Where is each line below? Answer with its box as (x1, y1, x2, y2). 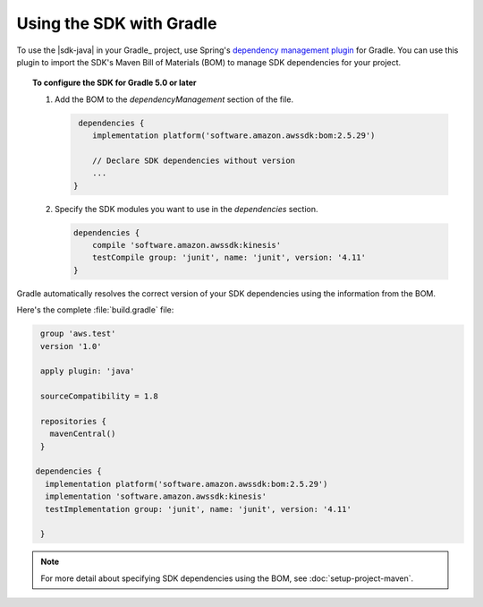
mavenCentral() (49, 429, 116, 439)
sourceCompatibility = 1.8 (40, 391, 158, 402)
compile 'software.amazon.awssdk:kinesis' (92, 240, 282, 251)
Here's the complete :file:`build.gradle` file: (16, 304, 174, 315)
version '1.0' (40, 341, 102, 351)
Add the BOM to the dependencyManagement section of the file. (55, 94, 294, 105)
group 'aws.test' (40, 329, 116, 339)
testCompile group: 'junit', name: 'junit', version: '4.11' (92, 252, 367, 263)
